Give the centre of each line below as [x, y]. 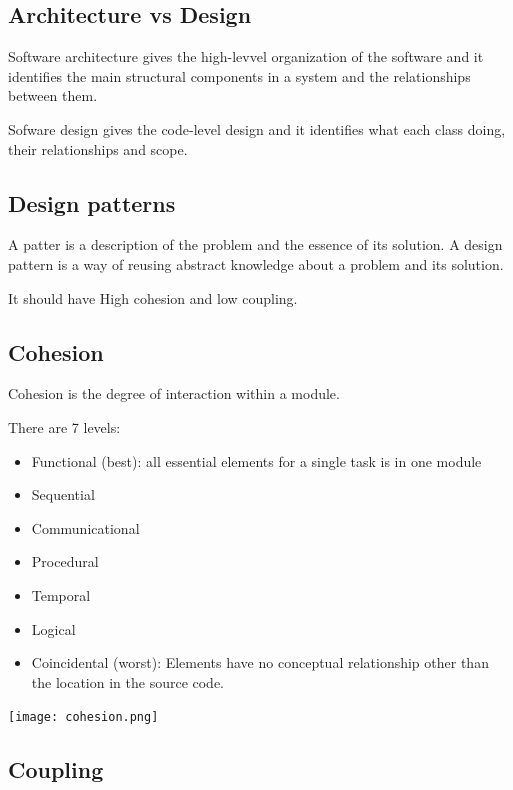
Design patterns [92, 202]
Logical [53, 628]
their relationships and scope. [98, 148]
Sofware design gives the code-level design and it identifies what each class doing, [257, 128]
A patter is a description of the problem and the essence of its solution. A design [255, 244]
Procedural [65, 561]
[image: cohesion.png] [83, 717]
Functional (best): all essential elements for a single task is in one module [256, 460]
